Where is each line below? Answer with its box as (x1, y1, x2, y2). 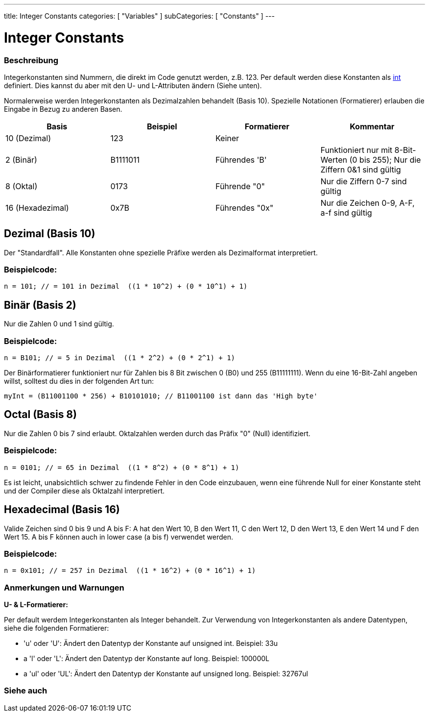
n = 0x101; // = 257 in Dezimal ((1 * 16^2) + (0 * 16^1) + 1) (4, 567, 256, 575)
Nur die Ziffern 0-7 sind (320, 176, 407, 186)
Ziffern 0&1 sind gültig (320, 164, 401, 174)
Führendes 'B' (215, 154, 267, 165)
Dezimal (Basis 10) (4, 227, 95, 240)
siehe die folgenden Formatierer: (4, 624, 109, 632)
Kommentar (350, 121, 395, 131)
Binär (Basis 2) (4, 298, 76, 311)
